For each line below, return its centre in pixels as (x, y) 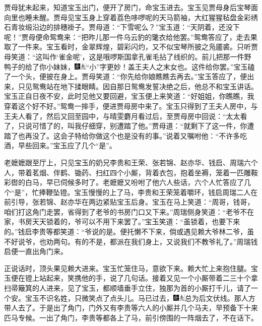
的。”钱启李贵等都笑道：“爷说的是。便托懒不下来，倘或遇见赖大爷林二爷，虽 (129, 232)
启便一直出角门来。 (36, 251)
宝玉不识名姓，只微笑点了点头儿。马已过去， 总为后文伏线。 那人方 (140, 298)
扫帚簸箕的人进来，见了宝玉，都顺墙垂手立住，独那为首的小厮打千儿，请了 (127, 288)
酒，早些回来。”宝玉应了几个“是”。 (60, 145)
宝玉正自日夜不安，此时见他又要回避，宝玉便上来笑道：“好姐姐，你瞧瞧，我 (129, 96)
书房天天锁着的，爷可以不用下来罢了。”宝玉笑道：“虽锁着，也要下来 (129, 221)
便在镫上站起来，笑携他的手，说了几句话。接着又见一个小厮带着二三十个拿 (134, 278)
